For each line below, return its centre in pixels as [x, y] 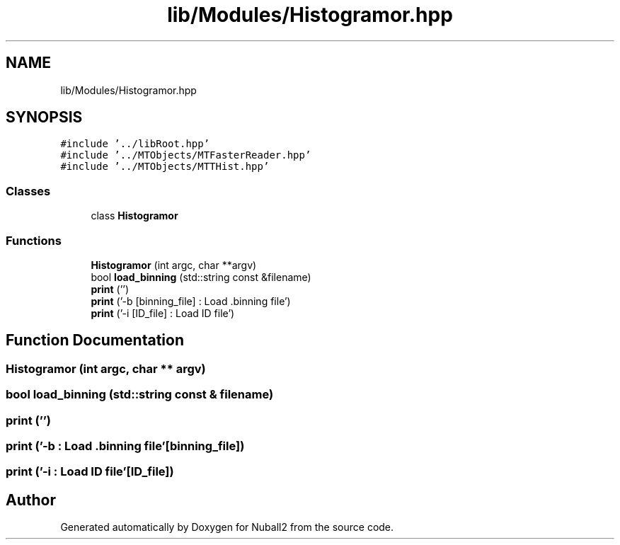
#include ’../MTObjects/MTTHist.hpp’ [165, 167]
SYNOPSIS [44, 117]
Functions [34, 240]
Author [31, 500]
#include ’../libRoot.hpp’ [135, 144]
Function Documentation [95, 340]
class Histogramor [134, 216]
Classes [28, 191]
